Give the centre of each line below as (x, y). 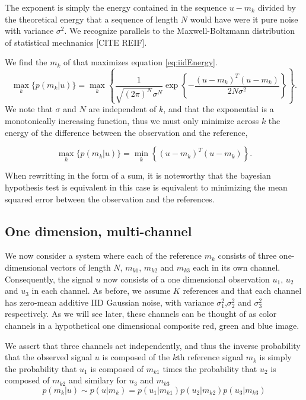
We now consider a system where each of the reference (103, 255)
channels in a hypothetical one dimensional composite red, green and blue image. (152, 325)
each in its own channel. (237, 267)
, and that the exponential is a (219, 109)
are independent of (122, 109)
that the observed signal (49, 357)
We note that (29, 109)
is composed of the (136, 357)
